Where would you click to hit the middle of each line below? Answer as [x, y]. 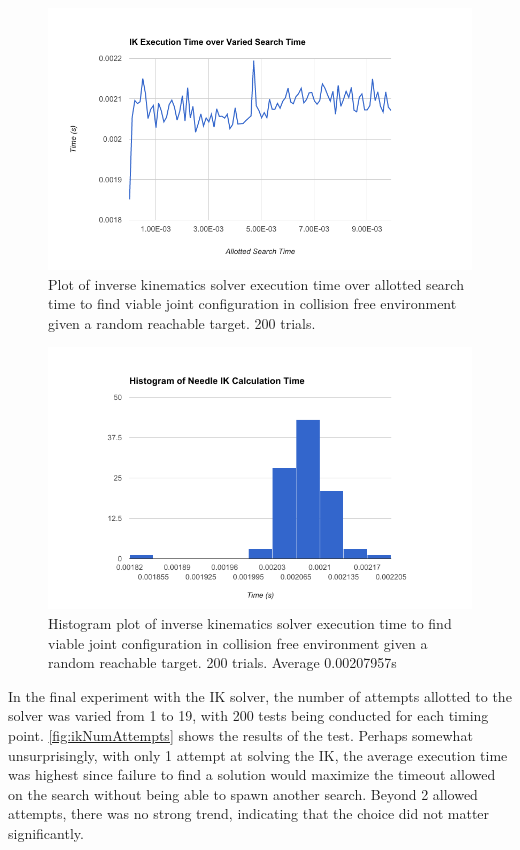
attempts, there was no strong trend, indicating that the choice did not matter [249, 813]
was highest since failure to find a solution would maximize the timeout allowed [252, 774]
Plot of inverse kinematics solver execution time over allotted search [256, 283]
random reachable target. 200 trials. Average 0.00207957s [222, 662]
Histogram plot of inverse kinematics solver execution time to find [250, 622]
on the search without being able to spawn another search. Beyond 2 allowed [243, 793]
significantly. [46, 832]
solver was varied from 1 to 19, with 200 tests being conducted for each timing [248, 715]
